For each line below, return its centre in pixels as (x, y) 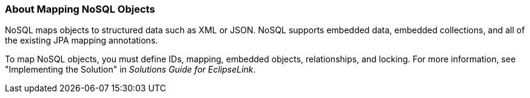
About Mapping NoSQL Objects (80, 9)
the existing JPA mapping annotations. (82, 41)
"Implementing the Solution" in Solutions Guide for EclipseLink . (130, 70)
